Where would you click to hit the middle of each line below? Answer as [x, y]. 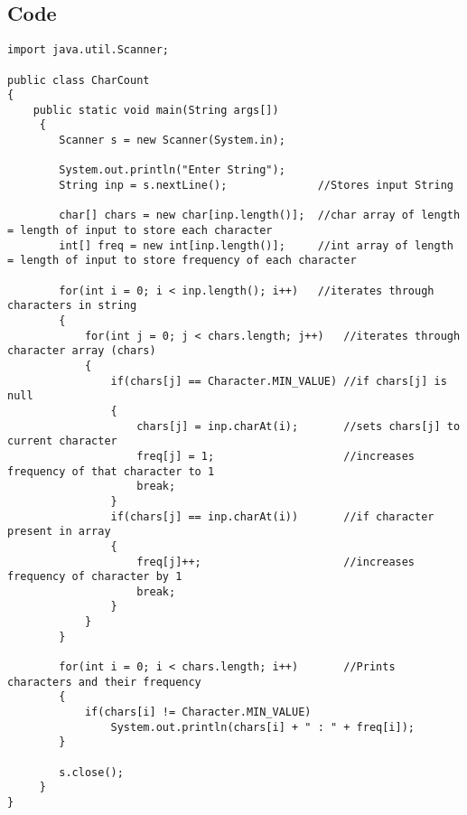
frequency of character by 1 [95, 577]
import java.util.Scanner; [88, 50]
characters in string [72, 306]
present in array [59, 532]
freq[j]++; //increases [276, 562]
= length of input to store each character [140, 231]
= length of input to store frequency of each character [182, 261]
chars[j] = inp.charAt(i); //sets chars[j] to [299, 426]
